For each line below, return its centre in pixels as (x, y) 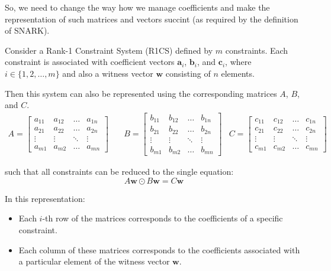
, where (238, 62)
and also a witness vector (108, 73)
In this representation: (45, 198)
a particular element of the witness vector (94, 261)
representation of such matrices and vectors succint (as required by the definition (152, 19)
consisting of (188, 73)
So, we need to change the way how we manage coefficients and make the (137, 7)
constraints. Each (257, 50)
